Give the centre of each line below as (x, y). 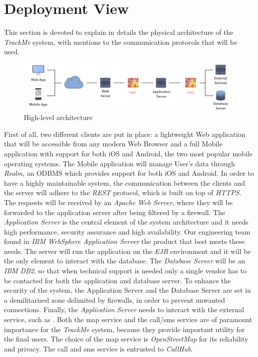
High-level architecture (58, 117)
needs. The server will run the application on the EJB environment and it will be (128, 251)
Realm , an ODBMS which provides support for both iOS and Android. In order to (129, 173)
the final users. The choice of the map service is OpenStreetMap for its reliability (126, 339)
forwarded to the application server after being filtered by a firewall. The (115, 212)
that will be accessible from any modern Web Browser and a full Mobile (113, 144)
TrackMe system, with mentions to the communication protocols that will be (121, 42)
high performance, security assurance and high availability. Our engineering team (127, 231)
